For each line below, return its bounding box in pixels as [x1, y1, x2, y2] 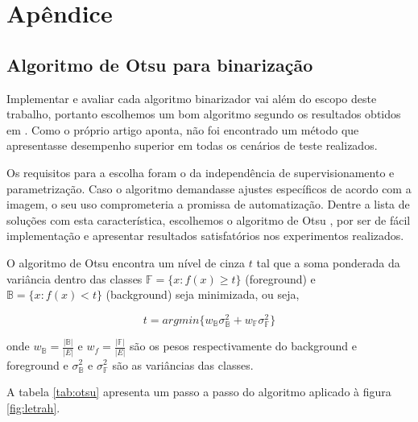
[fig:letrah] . [6, 399, 60, 416]
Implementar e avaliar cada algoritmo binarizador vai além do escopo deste [6, 89, 377, 106]
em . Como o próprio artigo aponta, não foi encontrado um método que [6, 121, 359, 138]
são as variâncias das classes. [112, 356, 254, 373]
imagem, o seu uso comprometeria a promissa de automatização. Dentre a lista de [6, 196, 410, 213]
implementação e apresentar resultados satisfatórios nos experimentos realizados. [6, 227, 404, 244]
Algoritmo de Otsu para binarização [6, 52, 313, 77]
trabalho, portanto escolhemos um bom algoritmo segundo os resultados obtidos [6, 105, 401, 122]
